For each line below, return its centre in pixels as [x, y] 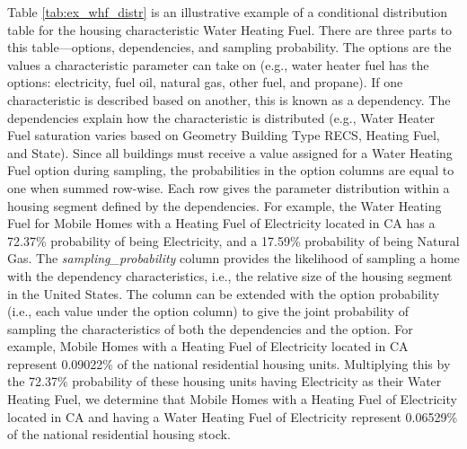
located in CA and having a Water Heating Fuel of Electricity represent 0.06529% [233, 416]
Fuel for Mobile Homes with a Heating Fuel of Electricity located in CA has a [221, 223]
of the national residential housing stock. [119, 434]
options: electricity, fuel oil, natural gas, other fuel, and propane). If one [205, 82]
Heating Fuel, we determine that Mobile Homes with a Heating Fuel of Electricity [232, 399]
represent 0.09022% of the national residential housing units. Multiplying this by [229, 363]
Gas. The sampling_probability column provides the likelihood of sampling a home [233, 258]
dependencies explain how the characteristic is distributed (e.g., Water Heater [221, 117]
